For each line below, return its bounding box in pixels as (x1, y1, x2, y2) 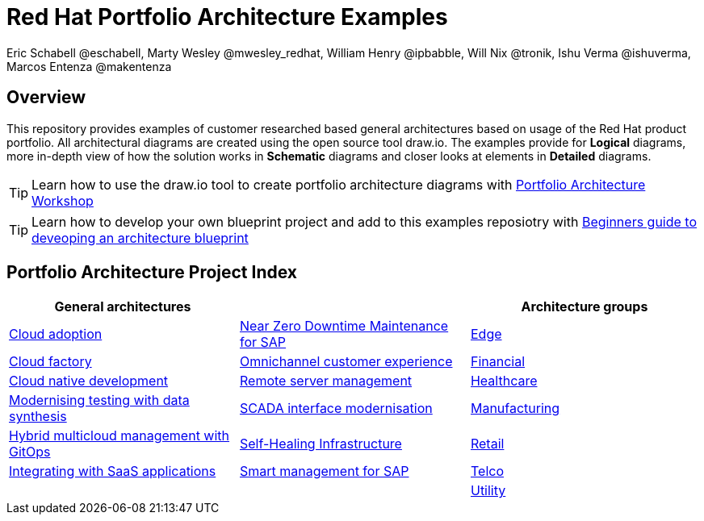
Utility (470, 482, 506, 499)
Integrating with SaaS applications (9, 463, 216, 480)
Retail (470, 436, 505, 452)
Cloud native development (9, 373, 169, 390)
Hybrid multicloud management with (9, 427, 230, 444)
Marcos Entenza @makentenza (6, 59, 172, 73)
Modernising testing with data (9, 392, 190, 409)
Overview (6, 87, 86, 108)
